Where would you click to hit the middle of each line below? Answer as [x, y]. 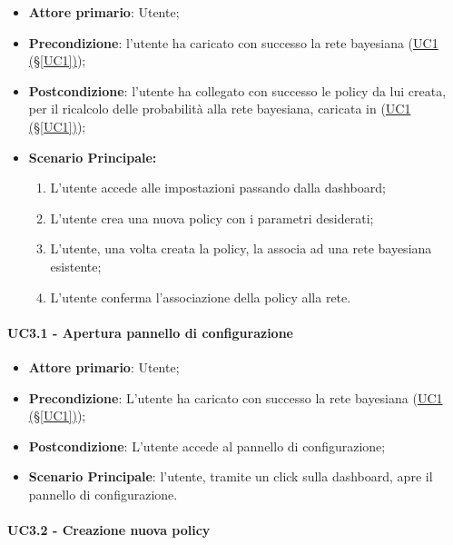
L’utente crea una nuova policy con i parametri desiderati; [212, 218]
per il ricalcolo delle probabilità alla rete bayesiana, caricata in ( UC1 [220, 109]
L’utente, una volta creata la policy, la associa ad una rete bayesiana [241, 248]
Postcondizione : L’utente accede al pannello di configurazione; [207, 446]
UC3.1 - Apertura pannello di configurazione [150, 332]
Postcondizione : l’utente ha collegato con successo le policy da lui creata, [237, 90]
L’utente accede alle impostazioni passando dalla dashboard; [218, 188]
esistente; [76, 266]
